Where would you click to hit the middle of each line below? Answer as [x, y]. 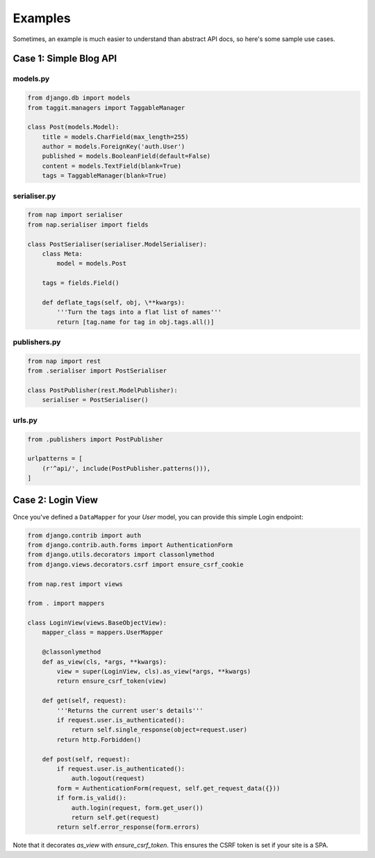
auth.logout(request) [108, 778]
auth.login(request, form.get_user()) [137, 808]
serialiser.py [34, 196]
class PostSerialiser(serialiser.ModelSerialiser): [117, 244]
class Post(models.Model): [73, 127]
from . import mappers [66, 604]
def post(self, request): [86, 759]
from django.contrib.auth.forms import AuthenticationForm [130, 545]
